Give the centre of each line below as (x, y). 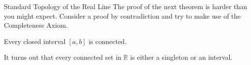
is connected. (108, 41)
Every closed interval (35, 41)
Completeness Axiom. (36, 25)
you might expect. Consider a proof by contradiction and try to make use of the (122, 16)
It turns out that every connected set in (63, 57)
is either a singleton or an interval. (181, 57)
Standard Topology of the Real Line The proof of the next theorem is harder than (126, 6)
